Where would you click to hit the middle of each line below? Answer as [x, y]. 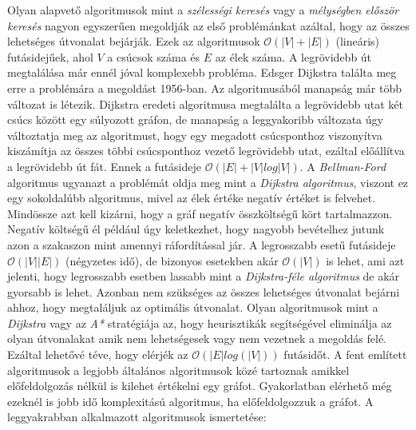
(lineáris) [358, 41]
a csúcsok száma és [154, 56]
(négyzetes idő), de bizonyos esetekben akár [172, 260]
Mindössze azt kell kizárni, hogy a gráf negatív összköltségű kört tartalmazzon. [200, 213]
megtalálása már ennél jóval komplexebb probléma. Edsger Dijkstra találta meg [202, 72]
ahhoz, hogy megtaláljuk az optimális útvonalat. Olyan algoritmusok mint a [193, 307]
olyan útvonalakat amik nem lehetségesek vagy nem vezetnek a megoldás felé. [197, 338]
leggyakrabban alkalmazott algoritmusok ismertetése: [137, 417]
